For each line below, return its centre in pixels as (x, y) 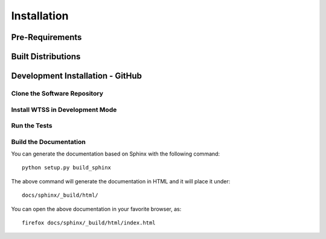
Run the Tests (32, 126)
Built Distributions (46, 57)
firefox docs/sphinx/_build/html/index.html (89, 223)
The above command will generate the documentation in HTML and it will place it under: (121, 181)
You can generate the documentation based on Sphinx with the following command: (116, 154)
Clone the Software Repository (57, 93)
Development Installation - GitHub (76, 76)
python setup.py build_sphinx (67, 168)
